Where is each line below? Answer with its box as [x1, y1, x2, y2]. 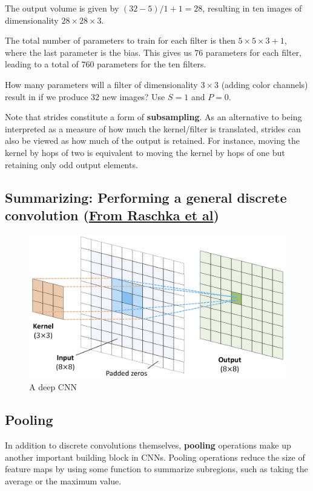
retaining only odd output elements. [5, 158, 138, 171]
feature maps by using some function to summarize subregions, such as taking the [5, 462, 308, 475]
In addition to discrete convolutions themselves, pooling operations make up [5, 438, 291, 451]
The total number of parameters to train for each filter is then [5, 34, 236, 47]
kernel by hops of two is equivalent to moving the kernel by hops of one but [5, 146, 285, 158]
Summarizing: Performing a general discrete [5, 188, 287, 206]
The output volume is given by [5, 2, 119, 14]
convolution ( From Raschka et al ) [5, 205, 219, 224]
